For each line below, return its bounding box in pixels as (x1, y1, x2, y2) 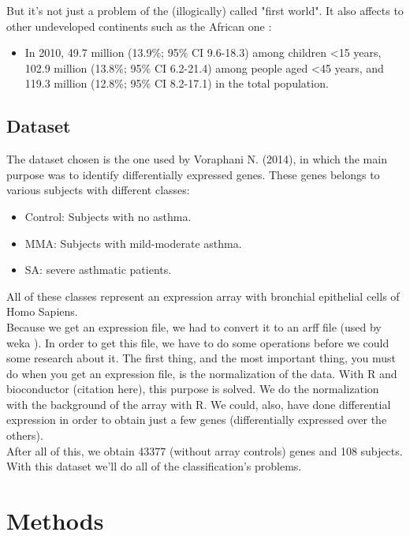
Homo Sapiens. (6, 303, 78, 320)
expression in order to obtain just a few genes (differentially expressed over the (6, 411, 387, 428)
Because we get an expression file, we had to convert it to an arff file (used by (6, 318, 382, 335)
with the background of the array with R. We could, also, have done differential (6, 395, 391, 412)
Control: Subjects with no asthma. (24, 208, 192, 224)
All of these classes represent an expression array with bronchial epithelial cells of (6, 287, 400, 304)
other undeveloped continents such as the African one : (6, 17, 272, 34)
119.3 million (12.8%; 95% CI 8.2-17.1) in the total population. (24, 75, 329, 92)
